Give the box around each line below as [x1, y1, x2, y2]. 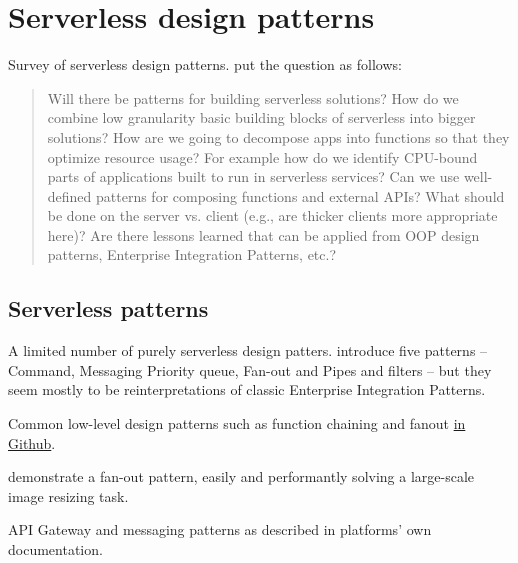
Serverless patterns [8, 293, 209, 324]
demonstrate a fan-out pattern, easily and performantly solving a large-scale [8, 466, 475, 487]
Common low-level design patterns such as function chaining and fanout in [8, 413, 466, 434]
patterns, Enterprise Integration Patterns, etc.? [47, 244, 337, 265]
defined [47, 185, 92, 206]
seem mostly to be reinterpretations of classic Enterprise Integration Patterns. [8, 379, 486, 400]
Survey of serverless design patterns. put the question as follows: [8, 54, 402, 75]
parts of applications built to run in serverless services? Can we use [47, 166, 460, 187]
